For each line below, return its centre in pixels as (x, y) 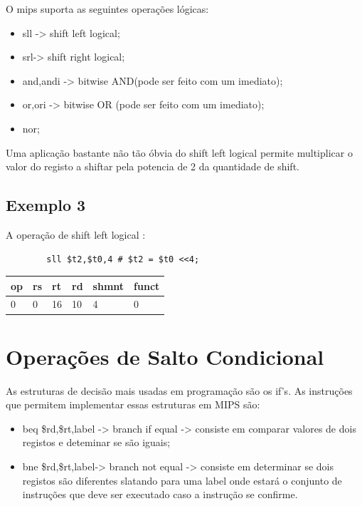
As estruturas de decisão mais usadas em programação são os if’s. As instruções (179, 390)
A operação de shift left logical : (76, 234)
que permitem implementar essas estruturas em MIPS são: (133, 404)
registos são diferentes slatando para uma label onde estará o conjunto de (182, 480)
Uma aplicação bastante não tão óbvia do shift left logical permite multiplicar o (179, 152)
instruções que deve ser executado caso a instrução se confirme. (160, 494)
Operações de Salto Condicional (165, 356)
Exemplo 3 (46, 205)
